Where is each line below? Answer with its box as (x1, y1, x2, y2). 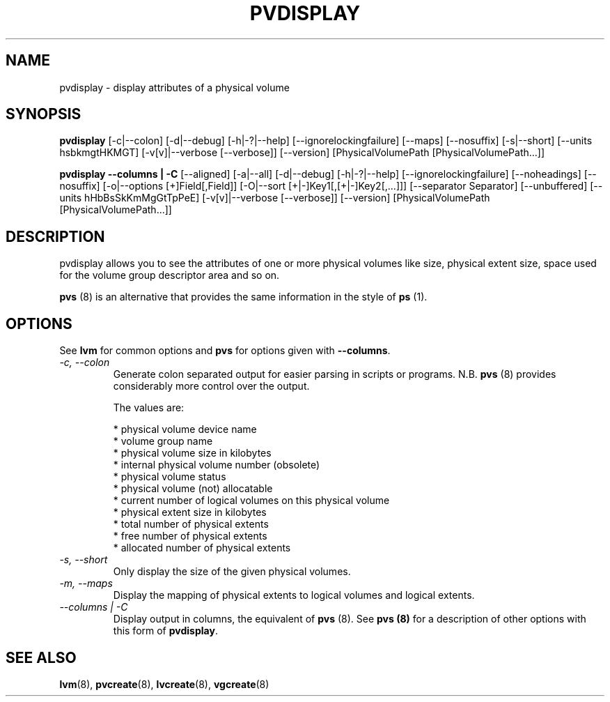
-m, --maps (59, 577, 113, 590)
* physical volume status (113, 471, 226, 483)
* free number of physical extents (113, 530, 267, 542)
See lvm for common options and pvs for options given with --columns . (59, 344, 391, 357)
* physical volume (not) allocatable (113, 482, 273, 495)
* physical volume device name (113, 423, 257, 436)
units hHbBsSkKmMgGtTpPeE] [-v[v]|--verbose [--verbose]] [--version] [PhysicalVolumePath (59, 192, 490, 204)
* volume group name (113, 435, 213, 448)
